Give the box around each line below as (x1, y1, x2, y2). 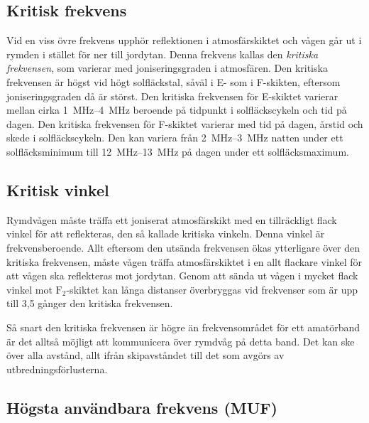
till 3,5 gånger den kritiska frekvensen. (6, 296, 173, 311)
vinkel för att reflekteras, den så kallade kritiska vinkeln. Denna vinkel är (6, 226, 325, 241)
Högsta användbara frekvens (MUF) (6, 396, 277, 418)
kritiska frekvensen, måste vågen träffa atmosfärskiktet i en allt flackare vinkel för (6, 254, 363, 269)
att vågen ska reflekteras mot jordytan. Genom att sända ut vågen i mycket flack (6, 268, 358, 283)
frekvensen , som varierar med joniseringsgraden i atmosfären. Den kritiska (6, 60, 328, 75)
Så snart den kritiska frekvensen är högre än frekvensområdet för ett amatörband (6, 319, 360, 334)
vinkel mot (6, 282, 53, 296)
